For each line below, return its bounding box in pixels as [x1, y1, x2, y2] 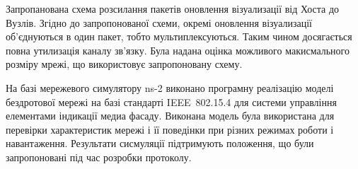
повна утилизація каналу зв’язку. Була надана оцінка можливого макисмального [6, 42, 350, 57]
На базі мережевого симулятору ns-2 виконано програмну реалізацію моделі [6, 80, 334, 95]
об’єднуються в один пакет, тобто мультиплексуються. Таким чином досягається [6, 29, 352, 44]
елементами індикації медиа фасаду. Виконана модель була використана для [6, 108, 335, 123]
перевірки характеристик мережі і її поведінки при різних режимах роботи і [6, 122, 334, 136]
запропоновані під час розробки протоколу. [6, 149, 192, 164]
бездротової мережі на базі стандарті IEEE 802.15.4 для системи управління [6, 94, 337, 109]
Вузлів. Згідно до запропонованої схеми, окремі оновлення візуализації [6, 15, 312, 30]
